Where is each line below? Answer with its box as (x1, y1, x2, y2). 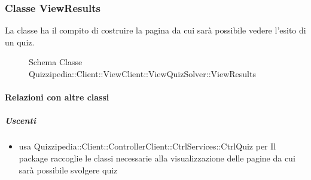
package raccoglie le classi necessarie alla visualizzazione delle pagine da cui (19, 151, 295, 164)
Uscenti (5, 114, 36, 127)
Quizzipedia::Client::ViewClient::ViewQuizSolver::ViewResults (29, 68, 256, 80)
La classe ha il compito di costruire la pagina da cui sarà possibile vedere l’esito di (5, 24, 306, 36)
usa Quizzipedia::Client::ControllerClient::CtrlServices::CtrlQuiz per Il (19, 140, 276, 152)
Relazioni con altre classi (5, 91, 109, 103)
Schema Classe (29, 56, 83, 68)
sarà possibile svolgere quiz (19, 163, 118, 176)
